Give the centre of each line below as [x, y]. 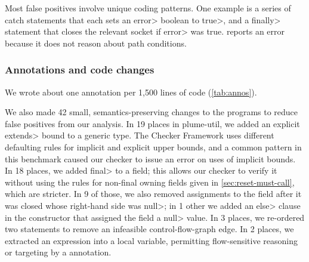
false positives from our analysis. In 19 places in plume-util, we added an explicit [152, 123]
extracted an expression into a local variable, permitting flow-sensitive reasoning [151, 240]
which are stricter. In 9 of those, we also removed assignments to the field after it [153, 194]
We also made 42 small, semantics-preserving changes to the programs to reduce [152, 112]
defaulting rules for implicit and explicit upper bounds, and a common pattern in [153, 147]
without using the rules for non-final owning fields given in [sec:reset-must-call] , [150, 182]
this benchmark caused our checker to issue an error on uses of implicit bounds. [150, 158]
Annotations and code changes [80, 70]
